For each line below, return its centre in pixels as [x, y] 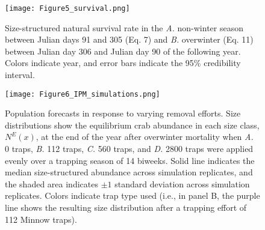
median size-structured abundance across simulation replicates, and [129, 172]
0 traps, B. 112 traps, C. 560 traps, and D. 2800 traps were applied [129, 149]
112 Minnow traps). [41, 219]
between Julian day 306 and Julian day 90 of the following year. [123, 51]
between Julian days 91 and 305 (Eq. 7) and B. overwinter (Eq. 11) [129, 39]
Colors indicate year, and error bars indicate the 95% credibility [123, 63]
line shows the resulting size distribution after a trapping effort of [126, 207]
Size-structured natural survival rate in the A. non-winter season [124, 27]
